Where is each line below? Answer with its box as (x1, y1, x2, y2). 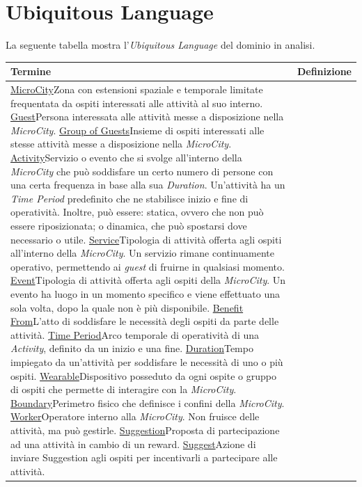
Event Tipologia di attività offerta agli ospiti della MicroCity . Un (10, 273, 286, 287)
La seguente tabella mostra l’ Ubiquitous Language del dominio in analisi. (6, 38, 315, 52)
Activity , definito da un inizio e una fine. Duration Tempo (10, 341, 253, 356)
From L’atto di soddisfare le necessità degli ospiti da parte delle (10, 314, 279, 328)
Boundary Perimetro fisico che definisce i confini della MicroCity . (10, 395, 285, 410)
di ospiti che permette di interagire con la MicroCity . (10, 382, 237, 397)
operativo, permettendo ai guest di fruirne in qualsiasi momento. (10, 259, 285, 273)
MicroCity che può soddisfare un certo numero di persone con (10, 163, 274, 178)
